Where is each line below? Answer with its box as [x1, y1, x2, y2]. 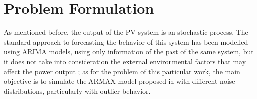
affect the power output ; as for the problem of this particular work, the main [4, 66, 240, 76]
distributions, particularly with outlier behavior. [4, 85, 151, 96]
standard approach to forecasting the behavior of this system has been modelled [4, 36, 248, 47]
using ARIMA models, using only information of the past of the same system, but [4, 46, 254, 57]
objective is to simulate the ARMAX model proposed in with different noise [4, 76, 235, 86]
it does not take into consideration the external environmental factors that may [4, 56, 246, 66]
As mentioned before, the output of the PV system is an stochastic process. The [4, 27, 248, 37]
